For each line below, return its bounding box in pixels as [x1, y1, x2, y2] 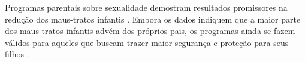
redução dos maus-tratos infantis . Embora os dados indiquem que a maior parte [5, 13, 301, 25]
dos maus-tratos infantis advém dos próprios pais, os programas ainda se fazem [5, 24, 295, 37]
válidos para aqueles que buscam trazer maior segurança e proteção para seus [5, 36, 289, 48]
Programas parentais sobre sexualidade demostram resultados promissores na [5, 1, 288, 13]
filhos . [5, 48, 29, 60]
